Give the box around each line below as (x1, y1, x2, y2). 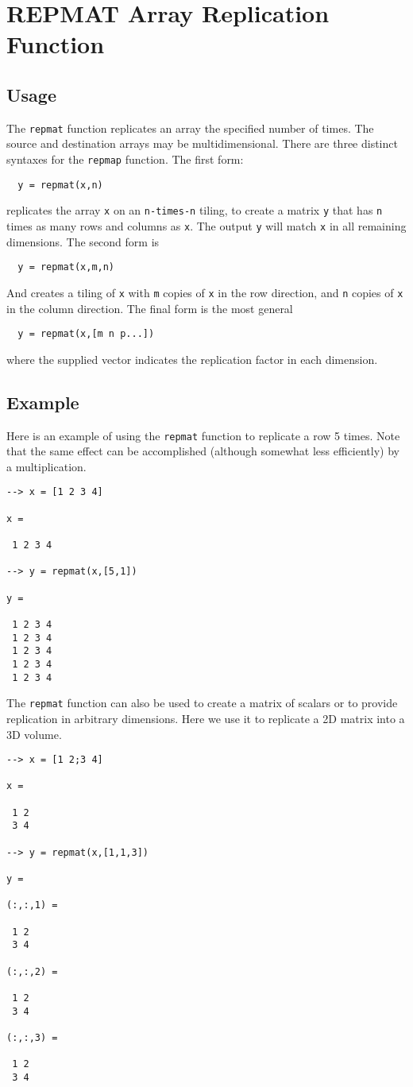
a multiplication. (6, 458, 87, 474)
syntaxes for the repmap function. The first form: (6, 151, 244, 168)
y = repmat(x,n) (17, 179, 103, 191)
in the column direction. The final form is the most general (6, 300, 293, 316)
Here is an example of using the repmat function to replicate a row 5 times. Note (6, 427, 400, 443)
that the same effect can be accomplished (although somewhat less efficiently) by (6, 443, 399, 459)
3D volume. (6, 725, 62, 742)
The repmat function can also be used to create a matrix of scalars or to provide (6, 694, 398, 711)
